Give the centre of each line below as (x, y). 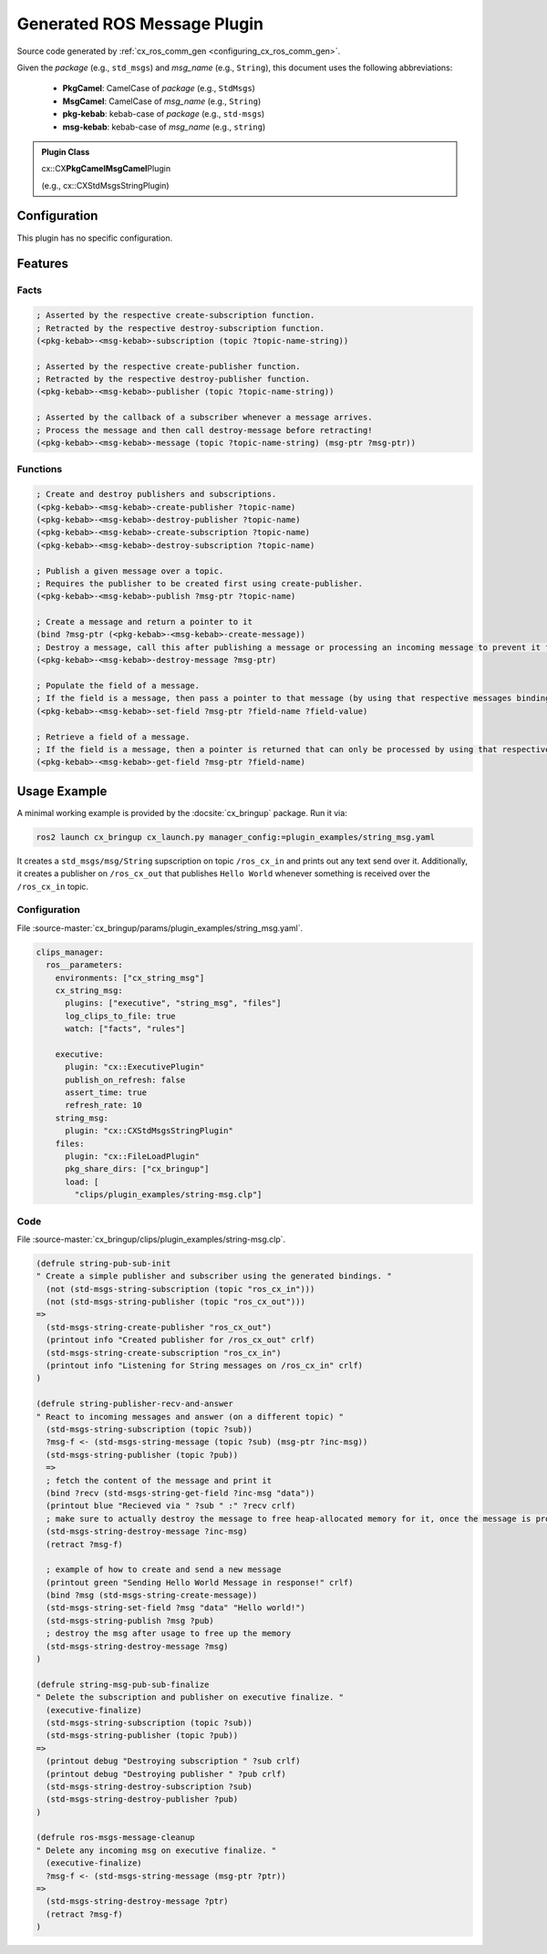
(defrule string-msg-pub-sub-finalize (123, 1684)
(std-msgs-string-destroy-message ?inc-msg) (147, 1531)
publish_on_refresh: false (125, 1080)
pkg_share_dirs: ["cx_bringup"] (137, 1169)
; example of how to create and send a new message (164, 1570)
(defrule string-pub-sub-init (103, 1263)
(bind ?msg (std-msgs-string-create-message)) (152, 1595)
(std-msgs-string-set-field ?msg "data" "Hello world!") (175, 1608)
